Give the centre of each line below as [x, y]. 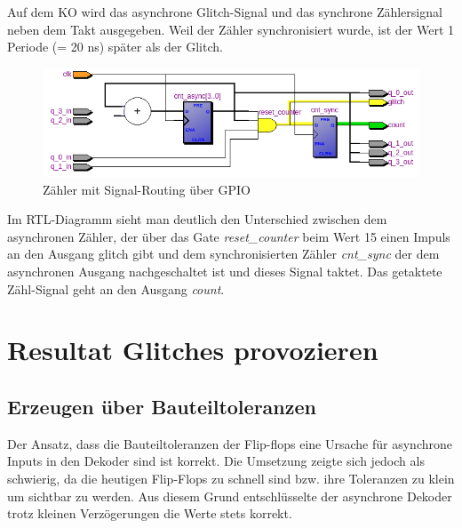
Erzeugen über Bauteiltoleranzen [162, 406]
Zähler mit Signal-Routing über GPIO [147, 189]
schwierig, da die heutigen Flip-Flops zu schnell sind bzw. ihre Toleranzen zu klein [231, 478]
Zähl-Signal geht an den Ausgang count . [116, 288]
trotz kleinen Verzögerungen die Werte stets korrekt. [150, 513]
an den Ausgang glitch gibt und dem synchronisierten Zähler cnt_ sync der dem [223, 254]
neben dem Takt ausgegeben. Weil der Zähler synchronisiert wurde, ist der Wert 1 [231, 29]
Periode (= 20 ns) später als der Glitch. [115, 47]
